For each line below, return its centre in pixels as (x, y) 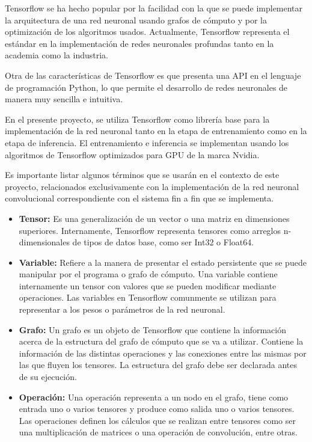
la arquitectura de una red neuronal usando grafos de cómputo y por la (136, 20)
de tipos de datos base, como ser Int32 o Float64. (163, 242)
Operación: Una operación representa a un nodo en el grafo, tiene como (154, 397)
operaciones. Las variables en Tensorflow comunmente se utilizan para (148, 297)
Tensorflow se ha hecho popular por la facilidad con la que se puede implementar (154, 8)
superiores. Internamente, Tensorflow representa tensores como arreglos (150, 230)
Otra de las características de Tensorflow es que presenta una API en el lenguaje (153, 75)
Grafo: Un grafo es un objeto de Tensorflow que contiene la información (153, 329)
